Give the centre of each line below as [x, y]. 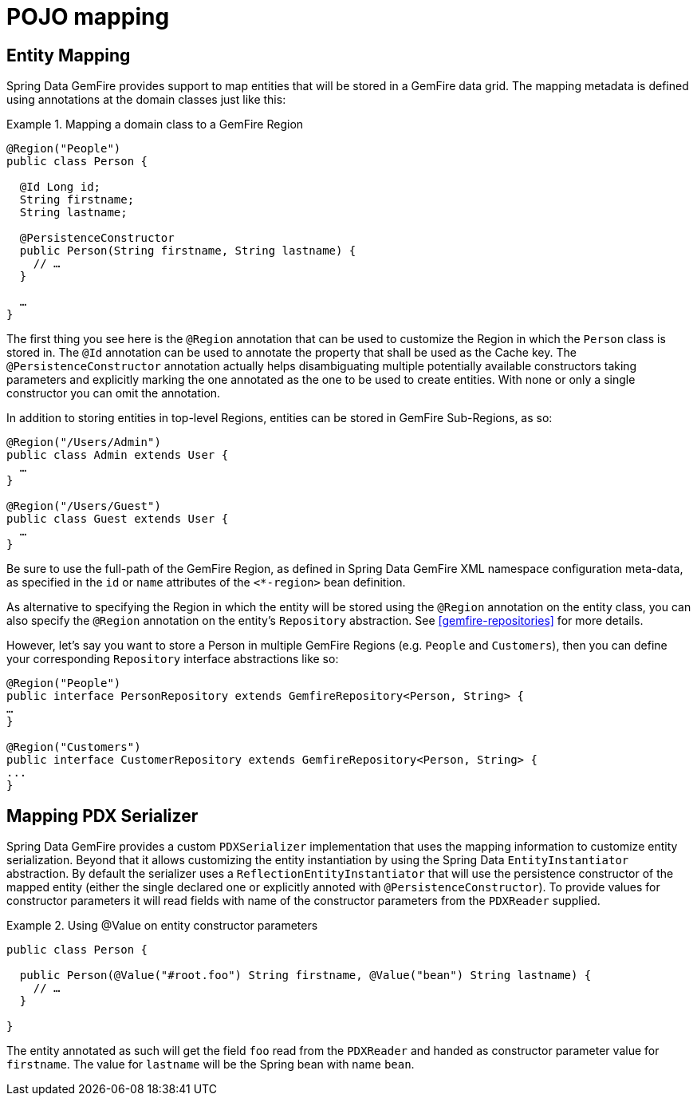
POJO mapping [88, 17]
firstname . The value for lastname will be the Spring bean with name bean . [211, 1064]
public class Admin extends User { [118, 455]
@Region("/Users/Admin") [84, 442]
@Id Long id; [60, 187]
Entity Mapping [69, 55]
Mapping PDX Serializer [102, 816]
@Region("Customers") [74, 747]
